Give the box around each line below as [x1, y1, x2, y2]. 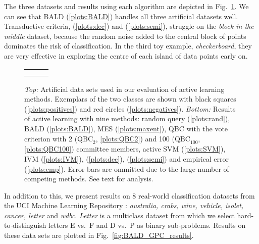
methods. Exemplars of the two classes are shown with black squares [24, 93, 236, 104]
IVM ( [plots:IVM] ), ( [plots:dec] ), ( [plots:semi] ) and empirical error [24, 153, 229, 164]
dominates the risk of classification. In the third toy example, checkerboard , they [4, 40, 252, 51]
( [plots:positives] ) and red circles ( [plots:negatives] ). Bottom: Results [24, 103, 236, 114]
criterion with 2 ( [24, 133, 78, 143]
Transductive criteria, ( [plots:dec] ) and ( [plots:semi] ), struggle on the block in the [4, 21, 254, 31]
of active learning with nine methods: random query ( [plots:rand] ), [24, 113, 230, 124]
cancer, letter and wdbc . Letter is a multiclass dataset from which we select [4, 210, 235, 220]
